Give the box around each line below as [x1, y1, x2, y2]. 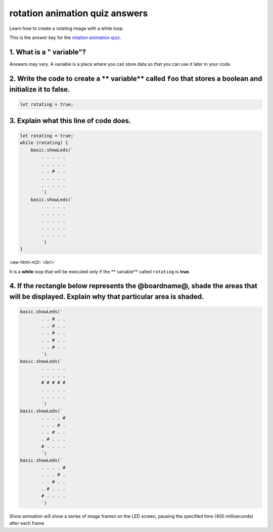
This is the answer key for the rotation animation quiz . [9, 34, 121, 40]
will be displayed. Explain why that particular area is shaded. [9, 293, 204, 301]
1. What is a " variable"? [9, 48, 86, 56]
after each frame [9, 520, 44, 526]
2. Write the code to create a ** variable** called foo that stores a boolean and [9, 74, 262, 83]
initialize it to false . [9, 85, 70, 94]
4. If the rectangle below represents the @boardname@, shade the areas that [9, 281, 258, 291]
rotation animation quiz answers [9, 8, 148, 19]
